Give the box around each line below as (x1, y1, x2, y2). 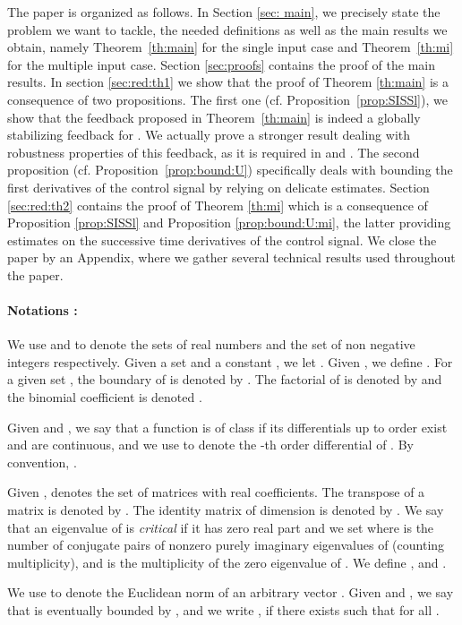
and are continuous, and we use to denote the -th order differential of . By (7, 435, 414, 454)
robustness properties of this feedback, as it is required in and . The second (7, 142, 420, 161)
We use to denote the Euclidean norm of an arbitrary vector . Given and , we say (7, 583, 454, 602)
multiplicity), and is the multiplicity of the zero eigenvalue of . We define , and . (7, 552, 447, 571)
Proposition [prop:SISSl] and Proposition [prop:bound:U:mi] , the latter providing (7, 213, 451, 232)
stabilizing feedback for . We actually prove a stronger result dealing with (7, 125, 411, 144)
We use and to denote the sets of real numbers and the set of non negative (7, 335, 415, 354)
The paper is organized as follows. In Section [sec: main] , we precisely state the (7, 3, 441, 21)
